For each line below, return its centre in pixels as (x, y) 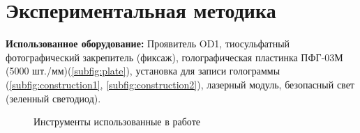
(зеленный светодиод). (53, 98)
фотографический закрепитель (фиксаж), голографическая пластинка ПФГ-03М (174, 57)
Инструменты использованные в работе (117, 122)
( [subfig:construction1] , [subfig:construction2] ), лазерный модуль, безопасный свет (180, 84)
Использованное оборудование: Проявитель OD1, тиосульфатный (148, 44)
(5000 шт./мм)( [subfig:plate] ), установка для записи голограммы (143, 71)
